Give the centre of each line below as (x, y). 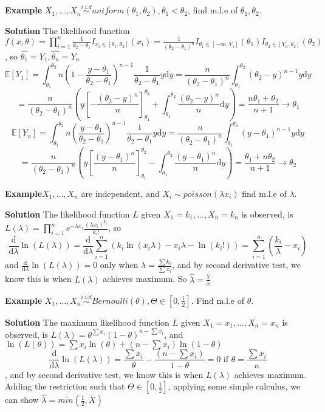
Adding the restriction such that (65, 386)
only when (119, 265)
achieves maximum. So (145, 279)
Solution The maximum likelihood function (87, 322)
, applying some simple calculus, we (234, 386)
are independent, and (120, 193)
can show (22, 400)
